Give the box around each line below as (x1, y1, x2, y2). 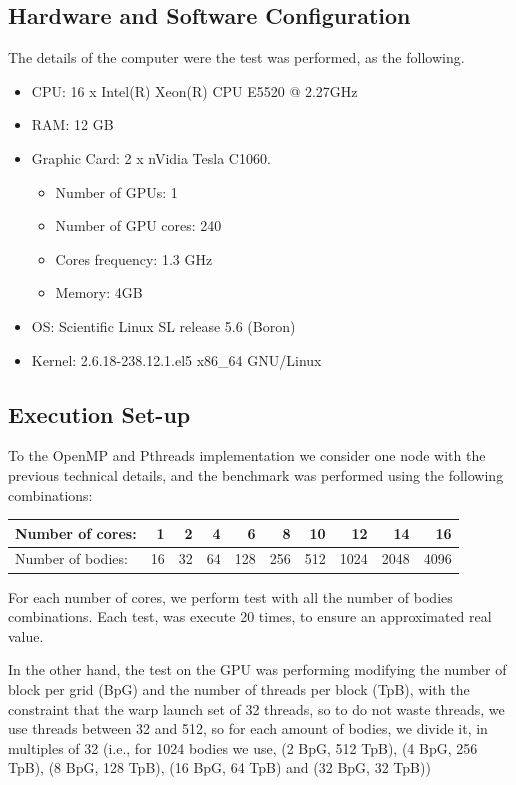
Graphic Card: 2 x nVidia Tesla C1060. (31, 147, 271, 168)
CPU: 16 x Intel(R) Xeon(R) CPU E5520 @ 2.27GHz (31, 80, 358, 101)
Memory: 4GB (55, 282, 143, 303)
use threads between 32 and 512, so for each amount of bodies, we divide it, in (8, 718, 488, 739)
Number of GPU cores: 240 (55, 215, 222, 236)
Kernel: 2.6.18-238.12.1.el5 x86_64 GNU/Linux (31, 349, 322, 370)
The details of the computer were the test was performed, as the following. (8, 47, 465, 68)
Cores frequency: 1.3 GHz (55, 248, 213, 269)
